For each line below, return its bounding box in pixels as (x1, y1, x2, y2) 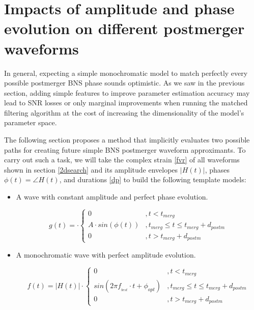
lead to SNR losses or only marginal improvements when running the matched (4, 97, 248, 108)
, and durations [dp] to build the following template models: (59, 174, 246, 185)
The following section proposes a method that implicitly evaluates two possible (4, 134, 250, 145)
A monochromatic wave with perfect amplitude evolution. (16, 249, 196, 260)
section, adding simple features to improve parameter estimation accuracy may (4, 87, 250, 98)
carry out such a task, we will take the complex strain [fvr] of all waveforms (4, 154, 240, 165)
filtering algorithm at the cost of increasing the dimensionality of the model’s (4, 107, 244, 118)
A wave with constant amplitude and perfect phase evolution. (16, 191, 208, 202)
